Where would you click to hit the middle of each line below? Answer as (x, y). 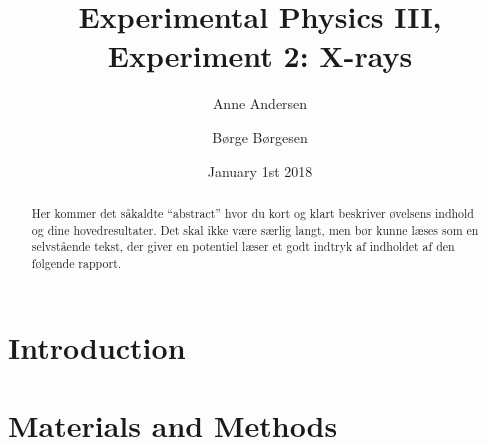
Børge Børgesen (260, 136)
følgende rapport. (76, 262)
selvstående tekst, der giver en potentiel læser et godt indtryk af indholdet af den (243, 246)
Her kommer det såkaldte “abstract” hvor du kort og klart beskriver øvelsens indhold (252, 212)
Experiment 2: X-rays (260, 55)
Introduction (97, 346)
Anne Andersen (260, 103)
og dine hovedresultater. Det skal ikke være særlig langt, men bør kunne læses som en (255, 229)
